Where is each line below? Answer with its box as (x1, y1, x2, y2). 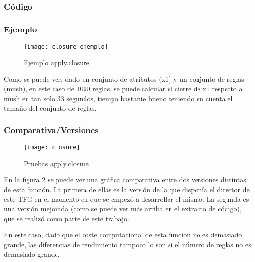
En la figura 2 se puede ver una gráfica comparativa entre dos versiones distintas (4, 175, 246, 185)
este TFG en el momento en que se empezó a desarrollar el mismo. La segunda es (4, 194, 249, 204)
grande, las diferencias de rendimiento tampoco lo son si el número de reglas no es (4, 239, 251, 249)
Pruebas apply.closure (24, 158, 89, 168)
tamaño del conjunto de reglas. (4, 103, 97, 113)
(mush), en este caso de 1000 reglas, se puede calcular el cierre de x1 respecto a (4, 83, 243, 93)
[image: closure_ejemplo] (24, 43, 108, 51)
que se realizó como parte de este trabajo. (4, 213, 129, 223)
